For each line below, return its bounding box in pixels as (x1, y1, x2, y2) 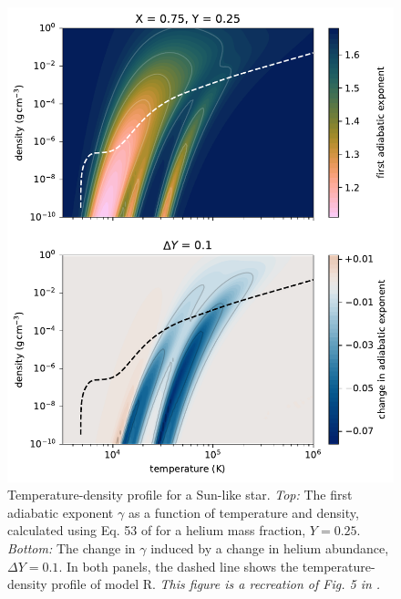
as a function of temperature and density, (128, 502, 359, 522)
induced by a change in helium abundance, (150, 538, 389, 557)
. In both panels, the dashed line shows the (58, 556, 299, 575)
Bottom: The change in (7, 538, 136, 557)
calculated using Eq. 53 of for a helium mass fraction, (7, 521, 306, 540)
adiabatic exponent (7, 502, 114, 522)
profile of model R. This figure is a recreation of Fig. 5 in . (51, 574, 381, 594)
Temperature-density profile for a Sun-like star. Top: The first (7, 485, 353, 504)
